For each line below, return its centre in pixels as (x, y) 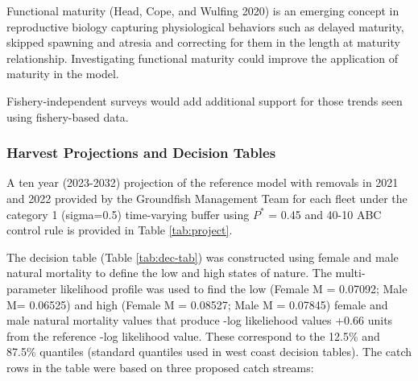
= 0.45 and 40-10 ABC (325, 214)
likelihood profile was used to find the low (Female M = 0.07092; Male (234, 288)
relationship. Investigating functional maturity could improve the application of (203, 58)
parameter (32, 288)
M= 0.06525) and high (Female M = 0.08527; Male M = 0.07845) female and (197, 304)
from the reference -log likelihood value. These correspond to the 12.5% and (193, 335)
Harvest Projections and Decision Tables (141, 153)
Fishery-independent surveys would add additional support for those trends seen (205, 100)
